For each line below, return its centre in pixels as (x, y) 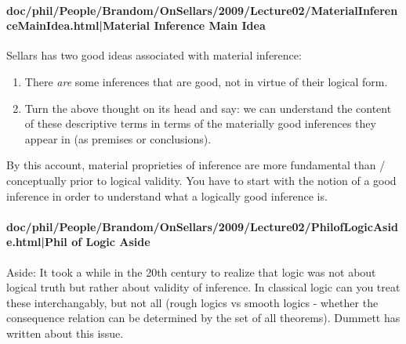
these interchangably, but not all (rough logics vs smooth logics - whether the (192, 302)
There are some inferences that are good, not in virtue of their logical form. (206, 81)
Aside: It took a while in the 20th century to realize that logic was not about (191, 272)
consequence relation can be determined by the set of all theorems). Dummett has (203, 318)
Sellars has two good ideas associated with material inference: (154, 55)
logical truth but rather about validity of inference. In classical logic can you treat (203, 287)
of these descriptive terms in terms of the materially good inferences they (200, 123)
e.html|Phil (37, 242)
